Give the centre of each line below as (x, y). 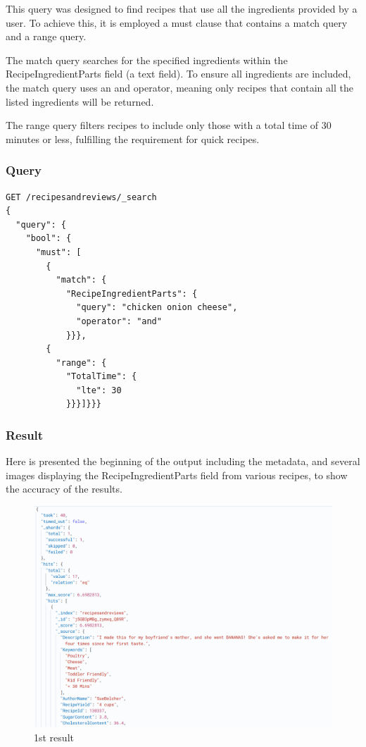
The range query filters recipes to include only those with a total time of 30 (169, 125)
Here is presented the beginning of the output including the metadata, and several (183, 461)
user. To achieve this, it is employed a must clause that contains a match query (177, 22)
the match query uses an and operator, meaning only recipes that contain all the (179, 87)
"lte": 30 (99, 390)
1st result (54, 737)
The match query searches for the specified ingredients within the (147, 60)
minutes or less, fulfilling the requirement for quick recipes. (133, 138)
